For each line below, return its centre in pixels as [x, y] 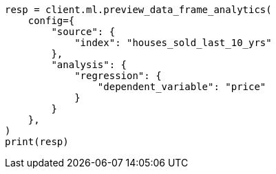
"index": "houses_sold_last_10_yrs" [173, 43]
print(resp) [37, 142]
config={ [51, 21]
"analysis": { [89, 65]
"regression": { [118, 76]
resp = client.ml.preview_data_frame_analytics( [138, 10]
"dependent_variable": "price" [182, 87]
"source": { [83, 32]
